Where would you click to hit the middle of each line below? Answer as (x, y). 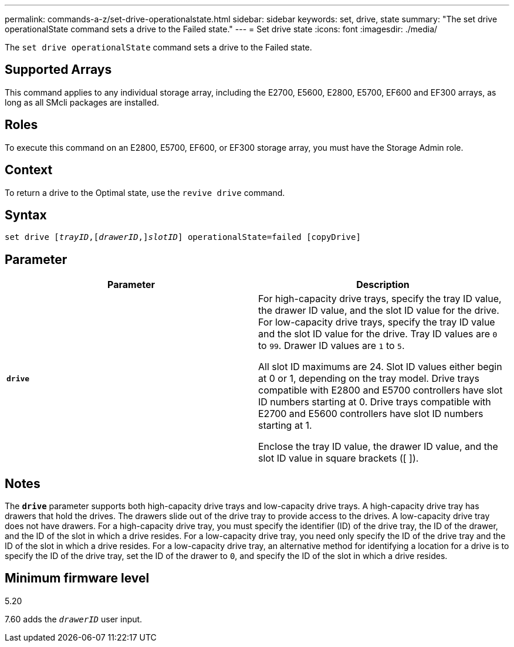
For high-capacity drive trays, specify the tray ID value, (380, 299)
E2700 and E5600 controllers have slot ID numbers (371, 414)
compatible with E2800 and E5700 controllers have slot (381, 390)
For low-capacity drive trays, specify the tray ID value (377, 322)
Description (383, 285)
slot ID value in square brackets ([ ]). (339, 458)
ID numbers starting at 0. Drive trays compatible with (375, 402)
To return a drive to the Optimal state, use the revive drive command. (145, 192)
